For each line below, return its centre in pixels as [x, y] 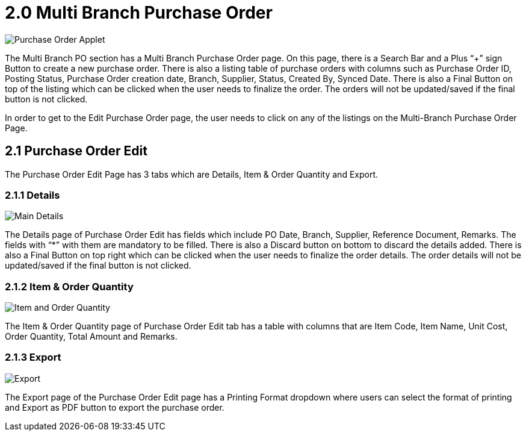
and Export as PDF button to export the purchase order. [115, 407]
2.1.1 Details [32, 195]
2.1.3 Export [33, 357]
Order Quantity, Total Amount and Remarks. [91, 337]
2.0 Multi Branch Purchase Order [139, 13]
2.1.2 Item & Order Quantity [69, 286]
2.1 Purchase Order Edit [76, 151]
